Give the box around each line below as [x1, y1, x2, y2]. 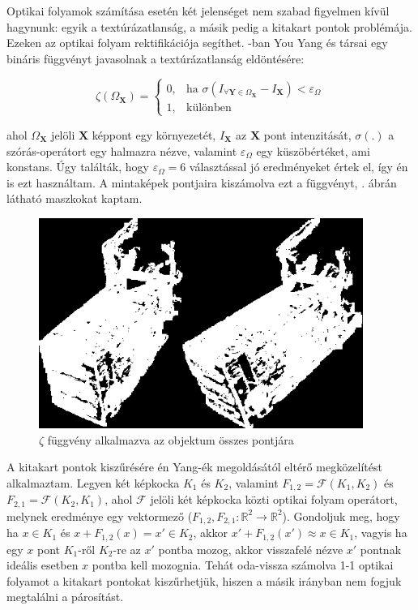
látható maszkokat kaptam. [6, 190, 143, 207]
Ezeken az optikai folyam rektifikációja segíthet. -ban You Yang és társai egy [6, 34, 388, 51]
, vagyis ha [354, 524, 407, 541]
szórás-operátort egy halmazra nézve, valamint [6, 142, 237, 159]
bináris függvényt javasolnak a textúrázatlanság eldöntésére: [6, 49, 305, 67]
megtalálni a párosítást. [6, 588, 124, 605]
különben [186, 101, 232, 114]
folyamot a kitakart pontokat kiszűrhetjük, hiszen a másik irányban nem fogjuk [6, 572, 402, 589]
